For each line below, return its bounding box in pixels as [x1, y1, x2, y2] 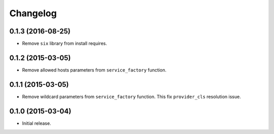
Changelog [9, 8, 57, 19]
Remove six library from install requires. [22, 41, 108, 47]
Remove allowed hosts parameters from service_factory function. [22, 66, 167, 73]
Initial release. [22, 120, 51, 126]
